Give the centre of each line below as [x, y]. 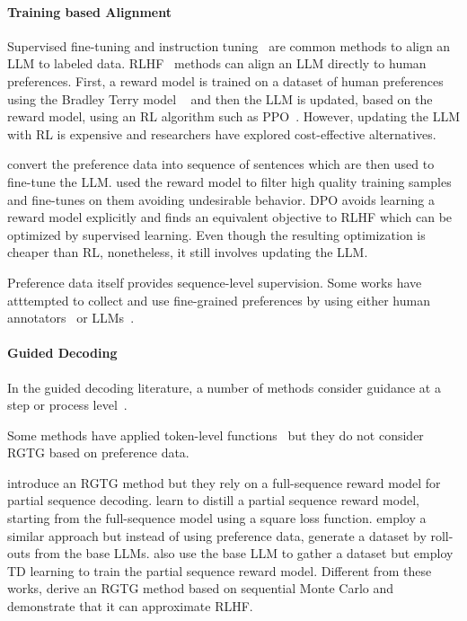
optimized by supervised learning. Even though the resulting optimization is [216, 234]
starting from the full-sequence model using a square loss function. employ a [217, 518]
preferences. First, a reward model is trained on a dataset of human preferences [225, 80]
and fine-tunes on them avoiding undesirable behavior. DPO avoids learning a [221, 199]
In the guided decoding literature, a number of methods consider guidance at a [224, 387]
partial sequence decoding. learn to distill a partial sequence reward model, [213, 500]
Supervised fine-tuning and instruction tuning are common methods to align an [229, 45]
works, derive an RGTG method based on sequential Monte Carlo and [201, 588]
